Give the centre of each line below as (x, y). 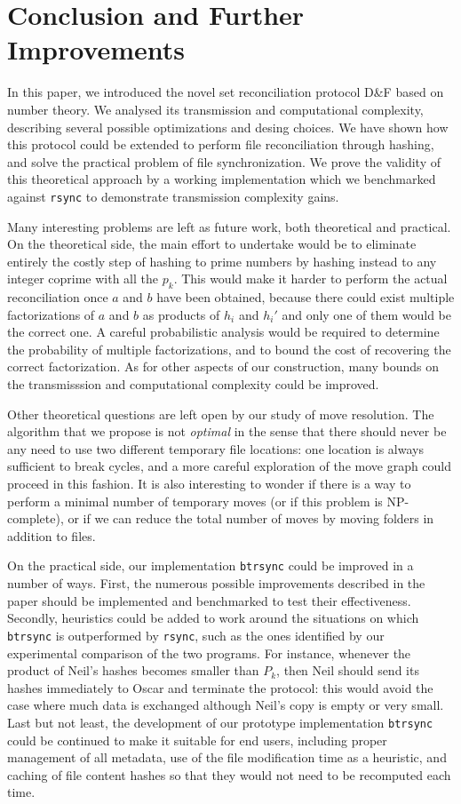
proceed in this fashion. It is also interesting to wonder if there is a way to (209, 484)
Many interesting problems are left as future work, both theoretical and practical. (229, 226)
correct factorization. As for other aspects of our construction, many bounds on (223, 366)
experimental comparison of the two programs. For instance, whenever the (209, 653)
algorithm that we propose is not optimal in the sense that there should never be (227, 431)
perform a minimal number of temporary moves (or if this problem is (195, 501)
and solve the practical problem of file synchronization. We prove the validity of (224, 161)
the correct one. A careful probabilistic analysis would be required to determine (223, 332)
